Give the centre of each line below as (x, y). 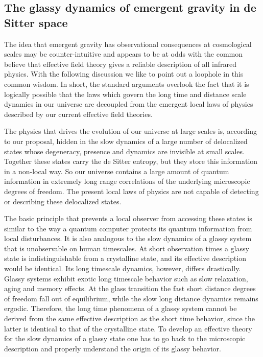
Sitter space (36, 22)
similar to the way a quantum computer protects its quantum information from (128, 228)
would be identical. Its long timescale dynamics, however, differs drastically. (123, 268)
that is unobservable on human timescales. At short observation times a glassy (127, 248)
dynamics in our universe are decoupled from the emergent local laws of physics (129, 104)
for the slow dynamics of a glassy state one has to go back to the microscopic (125, 338)
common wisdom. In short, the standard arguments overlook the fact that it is (127, 84)
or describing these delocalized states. (63, 201)
